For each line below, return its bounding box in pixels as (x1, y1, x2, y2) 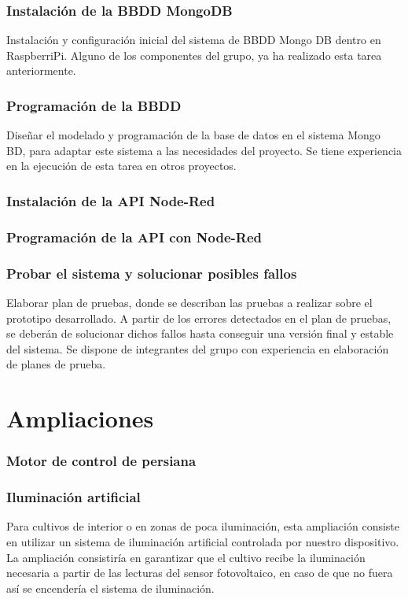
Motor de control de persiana (6, 451, 197, 471)
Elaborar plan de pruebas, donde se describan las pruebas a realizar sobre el (6, 294, 373, 310)
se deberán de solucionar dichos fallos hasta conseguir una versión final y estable (6, 325, 394, 342)
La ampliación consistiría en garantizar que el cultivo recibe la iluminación (6, 549, 366, 565)
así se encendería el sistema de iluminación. (6, 579, 215, 596)
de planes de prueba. (6, 356, 106, 372)
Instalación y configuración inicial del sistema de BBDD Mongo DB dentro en (6, 31, 381, 48)
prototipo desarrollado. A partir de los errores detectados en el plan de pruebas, (6, 309, 391, 326)
